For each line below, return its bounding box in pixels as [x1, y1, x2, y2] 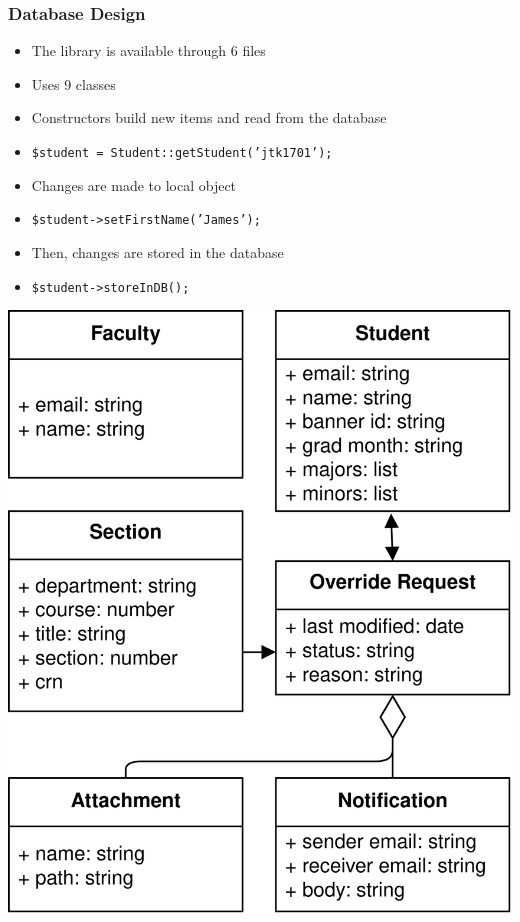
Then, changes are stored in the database [31, 241, 284, 262]
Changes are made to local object [31, 174, 237, 195]
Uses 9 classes [31, 73, 116, 94]
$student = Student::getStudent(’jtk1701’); [31, 146, 333, 160]
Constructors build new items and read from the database [31, 107, 387, 128]
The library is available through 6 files [31, 40, 266, 61]
